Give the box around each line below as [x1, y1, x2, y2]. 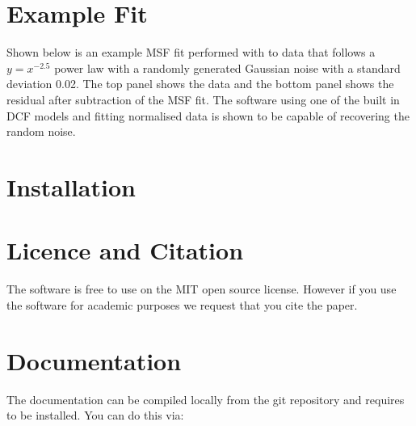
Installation [6, 170, 136, 203]
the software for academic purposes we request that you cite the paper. [6, 296, 358, 313]
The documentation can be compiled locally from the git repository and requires [6, 390, 405, 407]
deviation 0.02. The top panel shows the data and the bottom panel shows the [6, 75, 394, 92]
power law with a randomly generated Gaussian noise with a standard [54, 59, 401, 76]
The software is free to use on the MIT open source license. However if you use [6, 280, 397, 297]
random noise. [6, 123, 76, 140]
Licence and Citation [6, 234, 244, 267]
